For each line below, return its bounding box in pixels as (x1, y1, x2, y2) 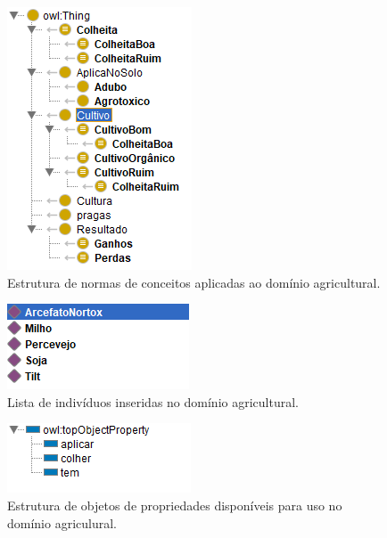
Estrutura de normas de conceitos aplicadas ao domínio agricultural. (7, 273, 381, 291)
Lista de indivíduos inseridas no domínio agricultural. (7, 392, 299, 411)
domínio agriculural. (7, 513, 118, 532)
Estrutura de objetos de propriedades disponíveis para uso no (7, 495, 342, 514)
